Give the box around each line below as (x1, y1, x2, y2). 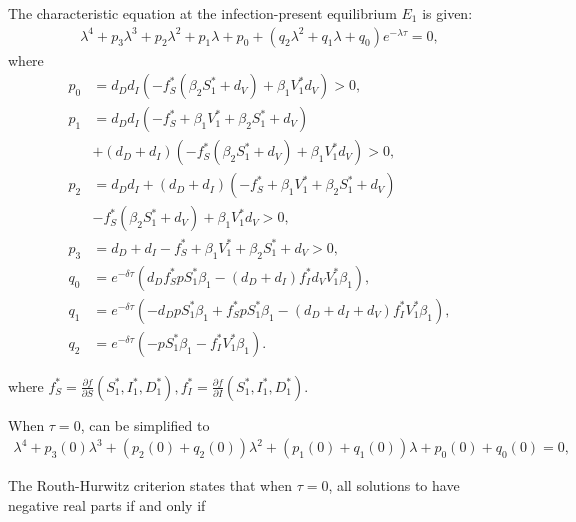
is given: (422, 3, 473, 23)
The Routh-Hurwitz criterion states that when (8, 475, 292, 496)
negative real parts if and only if (8, 495, 206, 516)
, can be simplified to (80, 414, 210, 435)
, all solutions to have (328, 475, 460, 496)
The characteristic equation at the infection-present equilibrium (8, 3, 397, 23)
